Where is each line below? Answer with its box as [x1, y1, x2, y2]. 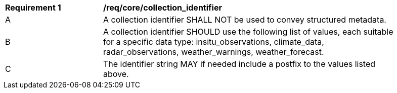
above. [103, 69, 129, 79]
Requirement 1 [5, 3, 61, 13]
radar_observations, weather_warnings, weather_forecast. [103, 47, 324, 57]
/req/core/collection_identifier [103, 3, 222, 13]
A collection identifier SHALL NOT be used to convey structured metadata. [103, 15, 386, 25]
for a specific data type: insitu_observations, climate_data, [103, 37, 324, 47]
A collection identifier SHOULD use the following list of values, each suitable [103, 27, 393, 37]
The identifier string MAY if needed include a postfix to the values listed [103, 59, 376, 69]
